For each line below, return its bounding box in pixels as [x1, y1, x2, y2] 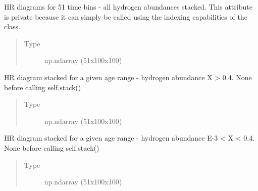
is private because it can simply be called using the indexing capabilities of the [4, 11, 247, 22]
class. [4, 21, 21, 32]
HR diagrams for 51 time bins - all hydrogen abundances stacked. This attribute [4, 2, 252, 12]
